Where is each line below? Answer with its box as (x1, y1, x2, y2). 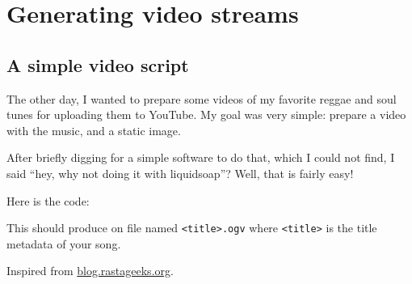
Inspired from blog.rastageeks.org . (6, 262, 174, 279)
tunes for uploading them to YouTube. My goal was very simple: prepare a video (6, 106, 406, 123)
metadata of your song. (6, 235, 121, 252)
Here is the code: (6, 192, 90, 209)
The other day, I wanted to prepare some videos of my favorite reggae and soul (6, 90, 397, 107)
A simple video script (6, 52, 189, 77)
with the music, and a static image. (6, 121, 181, 138)
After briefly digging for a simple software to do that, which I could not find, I (6, 149, 395, 166)
